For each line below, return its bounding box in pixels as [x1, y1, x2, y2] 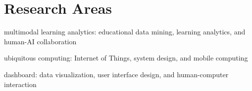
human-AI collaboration [4, 36, 77, 46]
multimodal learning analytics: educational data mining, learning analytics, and [4, 27, 246, 37]
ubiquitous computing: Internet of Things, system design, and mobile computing [4, 53, 248, 63]
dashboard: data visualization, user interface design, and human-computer [4, 69, 229, 79]
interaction [4, 79, 37, 89]
